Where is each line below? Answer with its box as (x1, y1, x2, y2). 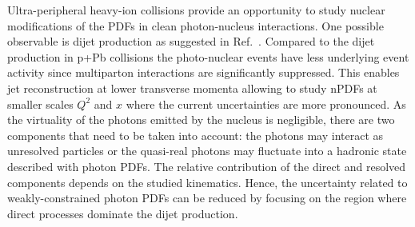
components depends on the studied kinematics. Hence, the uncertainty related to (7, 173, 408, 190)
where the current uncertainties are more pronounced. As (126, 95, 406, 112)
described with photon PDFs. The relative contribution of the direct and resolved (7, 157, 406, 174)
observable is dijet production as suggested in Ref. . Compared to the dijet (7, 33, 375, 50)
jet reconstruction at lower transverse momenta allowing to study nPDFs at (7, 79, 377, 96)
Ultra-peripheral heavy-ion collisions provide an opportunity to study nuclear (7, 2, 385, 18)
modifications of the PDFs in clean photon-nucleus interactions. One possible (7, 17, 384, 34)
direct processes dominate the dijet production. (7, 205, 238, 221)
